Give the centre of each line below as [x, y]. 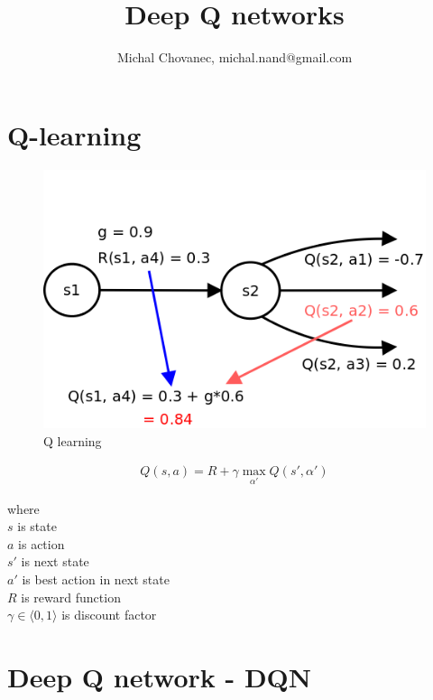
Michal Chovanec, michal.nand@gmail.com [235, 57]
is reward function [71, 597]
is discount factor [109, 615]
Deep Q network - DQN [160, 677]
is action [41, 543]
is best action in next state [96, 579]
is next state [55, 561]
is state [37, 526]
